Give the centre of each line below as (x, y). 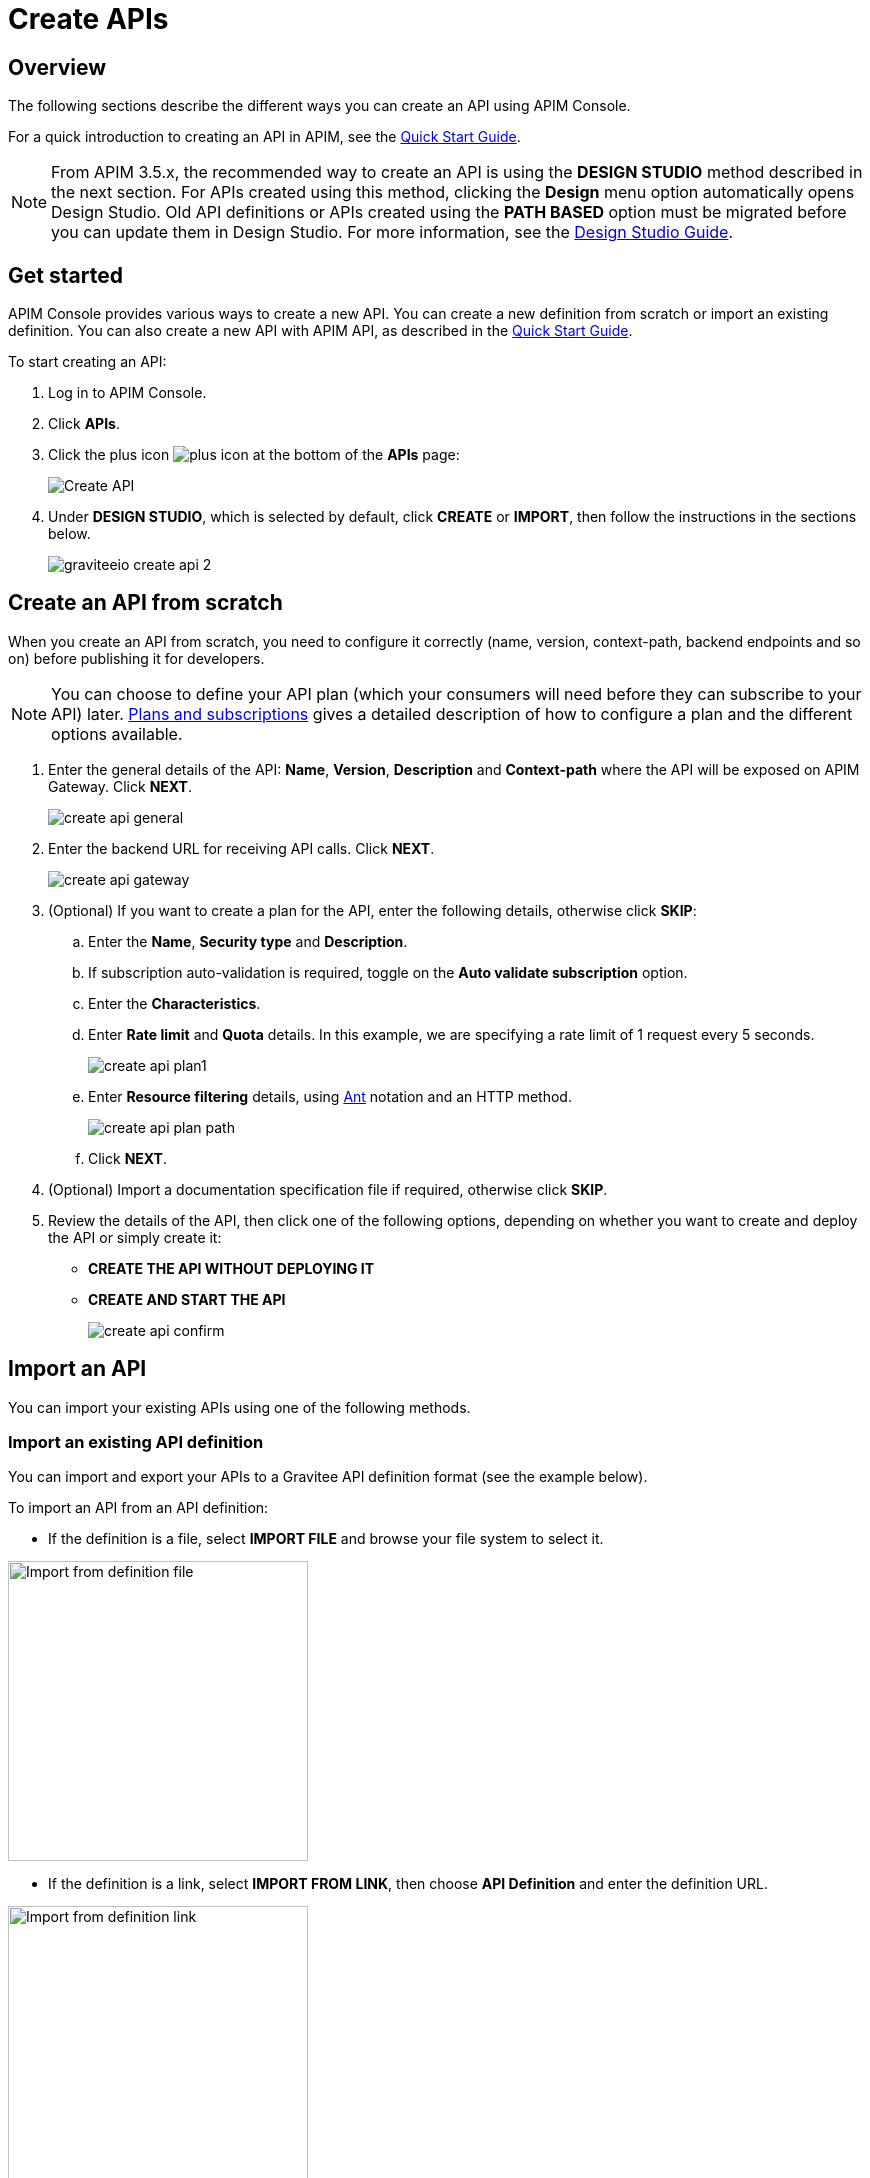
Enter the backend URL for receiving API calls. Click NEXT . (241, 848)
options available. (117, 733)
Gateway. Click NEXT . (120, 786)
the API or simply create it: (135, 1237)
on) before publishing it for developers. (136, 658)
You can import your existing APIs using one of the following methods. (239, 1407)
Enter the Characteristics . (174, 1003)
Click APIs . (84, 424)
